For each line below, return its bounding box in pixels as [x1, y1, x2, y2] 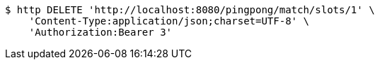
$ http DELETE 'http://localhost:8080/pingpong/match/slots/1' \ [5, 4, 375, 15]
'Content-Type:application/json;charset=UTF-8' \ [28, 15, 309, 27]
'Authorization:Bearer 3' [28, 27, 173, 38]
